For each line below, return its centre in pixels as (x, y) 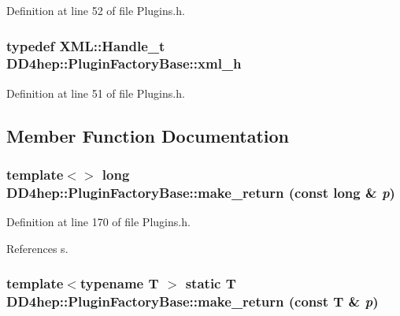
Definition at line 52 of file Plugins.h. (96, 10)
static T (211, 283)
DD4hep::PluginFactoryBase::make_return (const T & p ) (193, 301)
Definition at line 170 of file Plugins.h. (98, 222)
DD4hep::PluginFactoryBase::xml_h (124, 63)
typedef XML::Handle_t (86, 45)
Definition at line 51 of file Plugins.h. (96, 93)
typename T (119, 283)
